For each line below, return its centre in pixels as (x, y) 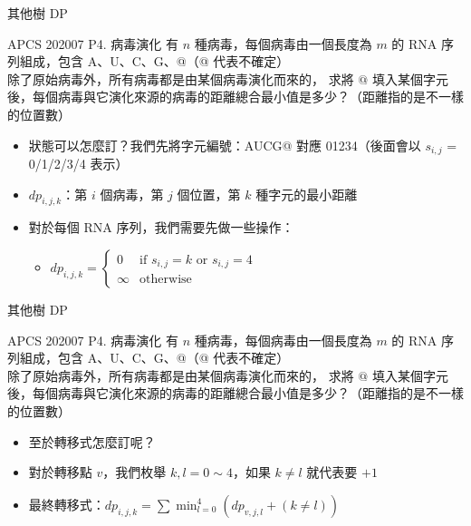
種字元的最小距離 (307, 194)
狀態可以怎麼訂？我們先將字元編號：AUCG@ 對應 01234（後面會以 (225, 145)
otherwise (166, 280)
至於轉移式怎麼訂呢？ (92, 441)
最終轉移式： (67, 504)
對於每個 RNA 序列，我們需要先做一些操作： (161, 227)
